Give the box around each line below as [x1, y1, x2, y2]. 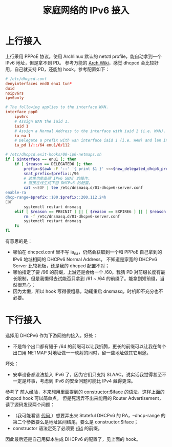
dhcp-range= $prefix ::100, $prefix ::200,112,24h [5, 195, 106, 200]
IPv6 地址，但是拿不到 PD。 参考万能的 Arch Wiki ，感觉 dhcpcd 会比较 [5, 59, 155, 66]
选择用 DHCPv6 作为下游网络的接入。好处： [5, 332, 98, 338]
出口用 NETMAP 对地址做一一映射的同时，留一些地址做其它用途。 [12, 349, 151, 356]
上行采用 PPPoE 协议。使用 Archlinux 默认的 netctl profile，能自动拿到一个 [5, 53, 162, 59]
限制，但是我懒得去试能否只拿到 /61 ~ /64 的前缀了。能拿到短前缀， [17, 275, 160, 282]
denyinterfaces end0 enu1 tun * [5, 81, 72, 86]
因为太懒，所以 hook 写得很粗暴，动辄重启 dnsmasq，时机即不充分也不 [12, 288, 163, 294]
